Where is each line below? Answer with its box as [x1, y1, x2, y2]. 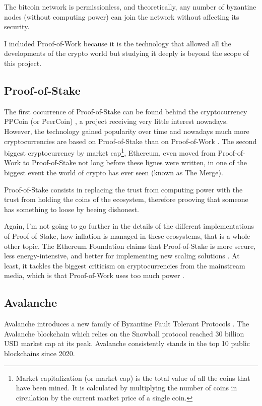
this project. [4, 57, 42, 68]
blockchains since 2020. [4, 348, 75, 358]
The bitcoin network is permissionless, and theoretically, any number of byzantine [4, 2, 256, 12]
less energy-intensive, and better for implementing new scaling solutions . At [4, 250, 240, 261]
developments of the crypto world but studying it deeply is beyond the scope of [4, 48, 249, 58]
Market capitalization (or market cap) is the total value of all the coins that [16, 372, 250, 383]
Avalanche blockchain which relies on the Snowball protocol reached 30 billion [4, 328, 244, 339]
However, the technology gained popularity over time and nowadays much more [4, 125, 249, 136]
